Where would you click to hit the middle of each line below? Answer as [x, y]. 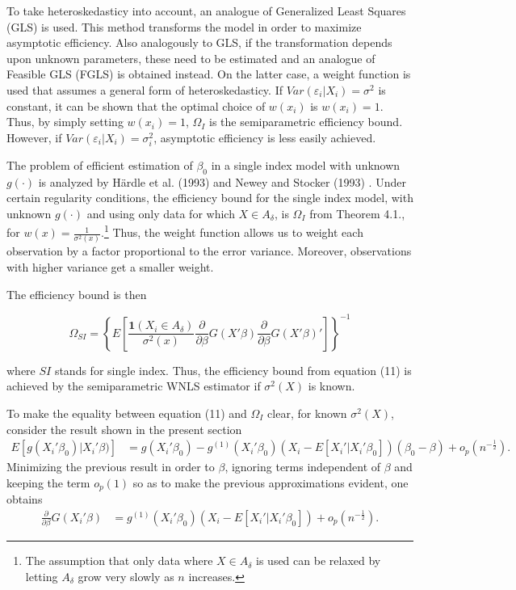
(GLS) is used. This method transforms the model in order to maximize [184, 26]
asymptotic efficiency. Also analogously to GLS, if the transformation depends [199, 42]
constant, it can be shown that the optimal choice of [136, 105]
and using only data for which [161, 213]
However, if [34, 137]
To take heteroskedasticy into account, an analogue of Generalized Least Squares [206, 11]
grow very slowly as [126, 576]
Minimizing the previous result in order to [111, 467]
